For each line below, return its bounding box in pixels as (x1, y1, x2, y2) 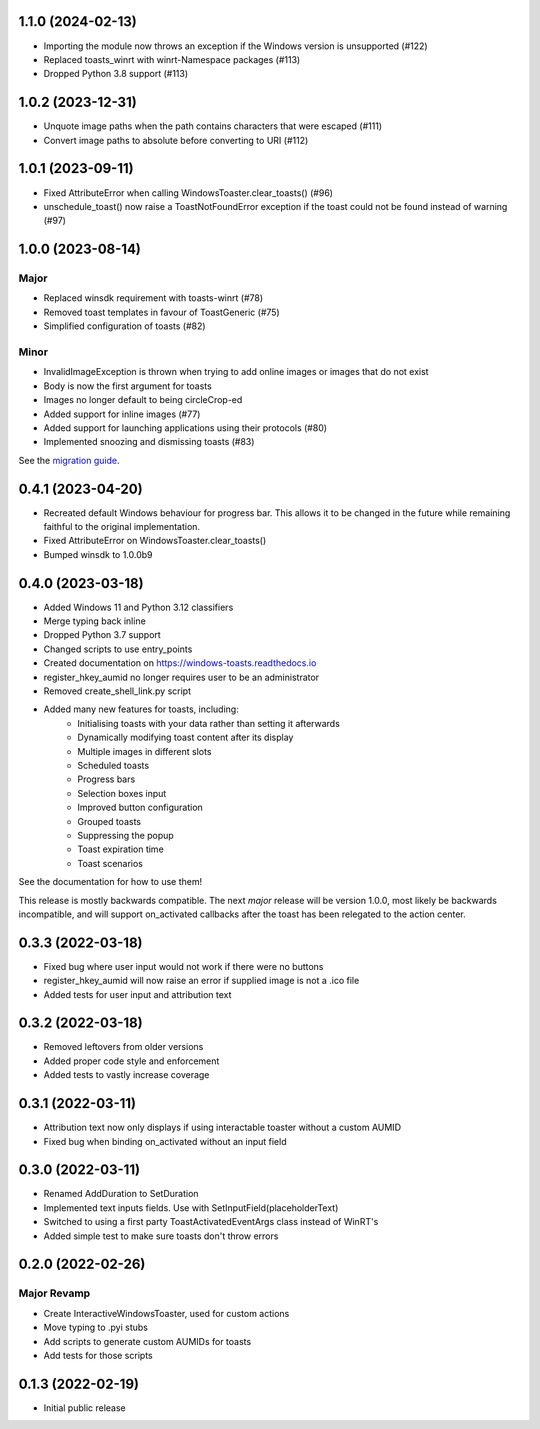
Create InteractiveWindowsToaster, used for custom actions (43, 1307, 290, 1319)
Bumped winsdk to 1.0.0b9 (43, 548, 154, 560)
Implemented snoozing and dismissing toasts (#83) (43, 436, 255, 448)
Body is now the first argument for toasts (43, 380, 212, 392)
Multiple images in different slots (77, 745, 212, 757)
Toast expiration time (77, 843, 164, 855)
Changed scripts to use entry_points (43, 643, 193, 655)
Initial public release (43, 1401, 127, 1414)
